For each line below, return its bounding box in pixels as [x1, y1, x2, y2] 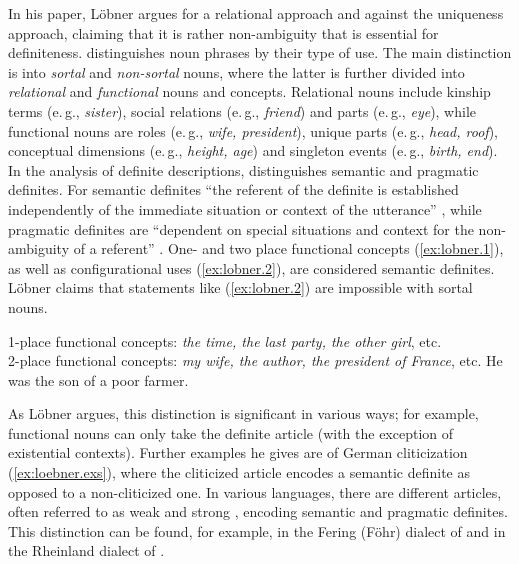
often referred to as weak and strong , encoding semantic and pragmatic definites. [8, 501, 508, 522]
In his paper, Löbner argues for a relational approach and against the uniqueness [8, 3, 504, 23]
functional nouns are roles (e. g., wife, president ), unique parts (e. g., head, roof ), [8, 120, 499, 141]
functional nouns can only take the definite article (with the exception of [8, 422, 454, 443]
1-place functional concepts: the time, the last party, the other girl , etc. [8, 330, 442, 351]
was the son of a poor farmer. [8, 369, 189, 390]
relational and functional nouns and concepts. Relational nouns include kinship [8, 81, 491, 102]
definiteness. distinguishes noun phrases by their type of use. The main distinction [8, 42, 512, 63]
